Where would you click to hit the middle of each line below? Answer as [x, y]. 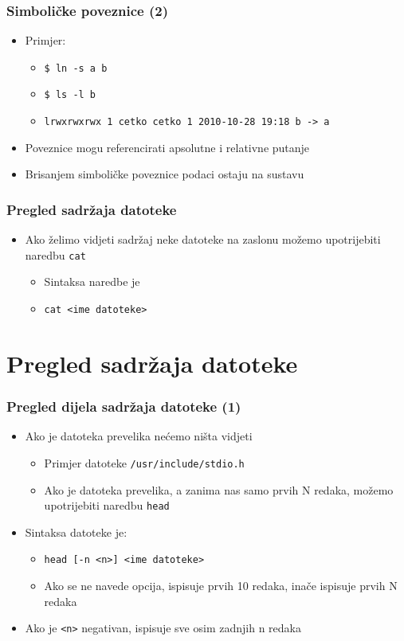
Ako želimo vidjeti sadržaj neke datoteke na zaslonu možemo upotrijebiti [203, 239]
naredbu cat [55, 254]
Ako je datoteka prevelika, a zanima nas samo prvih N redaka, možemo [219, 489]
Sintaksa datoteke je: [76, 532]
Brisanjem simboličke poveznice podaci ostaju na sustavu [165, 174]
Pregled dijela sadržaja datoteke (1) [124, 406]
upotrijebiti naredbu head [107, 505]
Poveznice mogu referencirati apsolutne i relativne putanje [167, 147]
